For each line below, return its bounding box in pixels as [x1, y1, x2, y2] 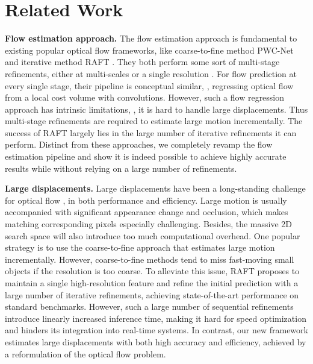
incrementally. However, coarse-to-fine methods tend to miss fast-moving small [5, 253, 294, 265]
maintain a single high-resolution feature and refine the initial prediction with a [5, 277, 299, 289]
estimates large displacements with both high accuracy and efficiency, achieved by [5, 335, 306, 348]
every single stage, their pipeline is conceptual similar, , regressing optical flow [5, 79, 294, 92]
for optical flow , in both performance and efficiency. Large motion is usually [5, 193, 287, 206]
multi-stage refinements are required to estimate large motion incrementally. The [5, 115, 303, 127]
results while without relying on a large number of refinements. [5, 162, 237, 174]
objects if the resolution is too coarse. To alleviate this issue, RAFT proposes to [5, 265, 300, 277]
